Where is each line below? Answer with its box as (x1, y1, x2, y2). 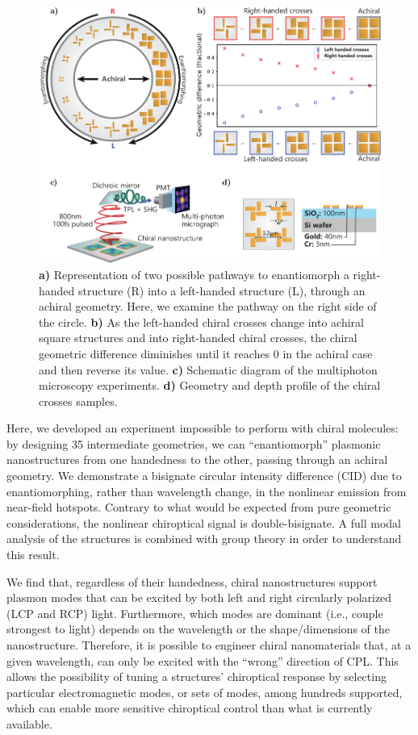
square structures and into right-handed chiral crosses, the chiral (39, 329, 357, 346)
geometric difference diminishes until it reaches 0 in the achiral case (39, 345, 373, 361)
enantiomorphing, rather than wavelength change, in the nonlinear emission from (6, 482, 407, 499)
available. (6, 715, 52, 732)
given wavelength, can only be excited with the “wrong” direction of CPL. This (6, 652, 399, 669)
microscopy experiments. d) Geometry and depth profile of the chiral (39, 377, 381, 394)
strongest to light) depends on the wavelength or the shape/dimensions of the (6, 620, 390, 637)
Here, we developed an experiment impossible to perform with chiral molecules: (6, 420, 399, 436)
